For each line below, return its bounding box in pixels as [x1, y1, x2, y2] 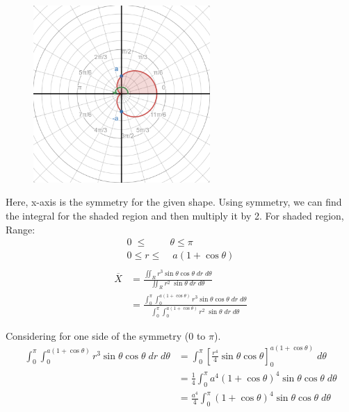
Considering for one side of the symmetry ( [6, 328, 189, 343]
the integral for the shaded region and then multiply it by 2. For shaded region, [6, 208, 344, 222]
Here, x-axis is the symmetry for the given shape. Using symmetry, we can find [6, 195, 342, 209]
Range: [6, 222, 35, 236]
